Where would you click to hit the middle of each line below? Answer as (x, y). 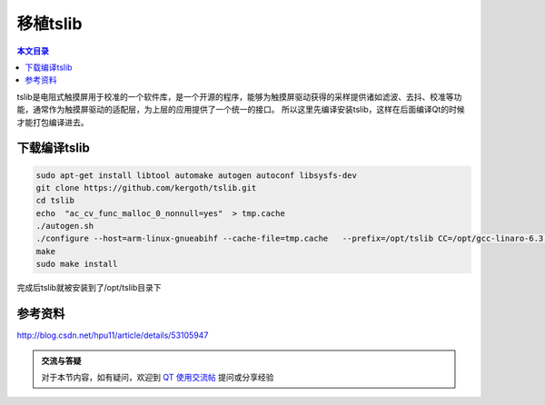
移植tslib (50, 24)
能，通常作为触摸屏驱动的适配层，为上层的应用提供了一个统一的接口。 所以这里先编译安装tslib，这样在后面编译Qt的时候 (241, 110)
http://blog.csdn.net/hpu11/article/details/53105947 (113, 335)
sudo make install (77, 264)
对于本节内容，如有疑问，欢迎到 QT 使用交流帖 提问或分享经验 (158, 377)
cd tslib (55, 201)
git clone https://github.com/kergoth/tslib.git (146, 188)
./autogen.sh (65, 226)
